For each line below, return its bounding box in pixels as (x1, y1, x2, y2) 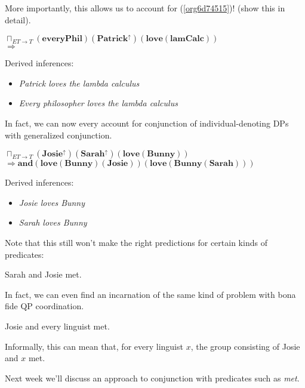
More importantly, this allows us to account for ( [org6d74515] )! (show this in (5, 2, 285, 14)
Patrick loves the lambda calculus (19, 76, 140, 89)
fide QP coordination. (5, 300, 84, 312)
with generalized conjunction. (5, 128, 112, 141)
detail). (5, 13, 31, 26)
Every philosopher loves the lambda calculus (19, 97, 178, 109)
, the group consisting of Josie (190, 340, 300, 352)
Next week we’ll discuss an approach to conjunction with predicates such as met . (5, 371, 300, 384)
